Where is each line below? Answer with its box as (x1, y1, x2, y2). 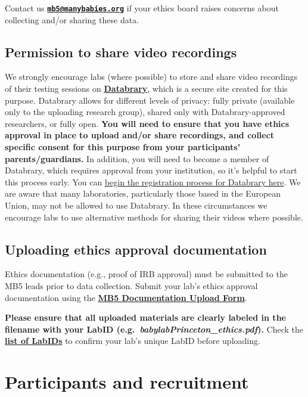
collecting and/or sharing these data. (5, 13, 139, 26)
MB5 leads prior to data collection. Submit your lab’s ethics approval (5, 279, 258, 291)
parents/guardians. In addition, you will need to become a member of (5, 152, 269, 165)
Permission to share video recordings (5, 42, 237, 61)
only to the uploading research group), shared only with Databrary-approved (5, 106, 285, 118)
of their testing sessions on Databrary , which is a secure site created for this (5, 82, 288, 95)
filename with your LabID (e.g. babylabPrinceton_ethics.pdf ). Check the (5, 322, 304, 335)
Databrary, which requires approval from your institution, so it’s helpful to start (5, 164, 297, 176)
